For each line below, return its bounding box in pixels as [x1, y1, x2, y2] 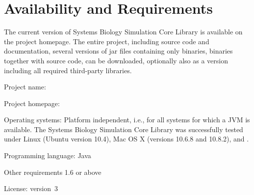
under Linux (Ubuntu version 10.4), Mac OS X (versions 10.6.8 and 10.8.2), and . [4, 134, 249, 144]
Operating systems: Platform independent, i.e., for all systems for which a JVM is [4, 114, 250, 125]
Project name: [4, 82, 46, 92]
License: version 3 [4, 183, 58, 194]
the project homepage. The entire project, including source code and [4, 36, 209, 46]
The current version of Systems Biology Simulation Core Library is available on [4, 27, 243, 37]
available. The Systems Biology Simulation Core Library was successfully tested [4, 124, 243, 134]
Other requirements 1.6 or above [4, 167, 102, 177]
